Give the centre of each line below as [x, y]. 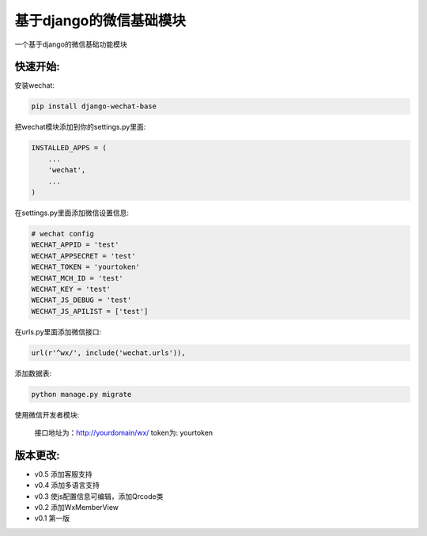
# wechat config [63, 234]
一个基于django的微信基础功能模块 [71, 44]
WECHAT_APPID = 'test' [75, 245]
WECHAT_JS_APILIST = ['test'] [90, 311]
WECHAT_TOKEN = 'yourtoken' [85, 267]
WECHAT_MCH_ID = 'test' [77, 278]
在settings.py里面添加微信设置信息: [72, 213]
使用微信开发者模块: [47, 414]
